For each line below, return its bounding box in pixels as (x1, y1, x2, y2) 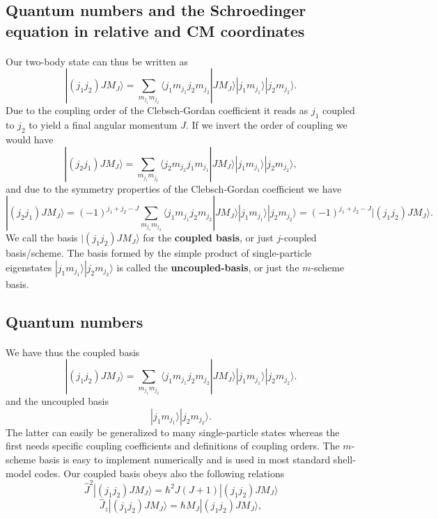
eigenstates (6, 259, 52, 274)
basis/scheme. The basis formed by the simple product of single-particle (6, 246, 312, 260)
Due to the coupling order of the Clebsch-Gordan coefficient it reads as (6, 103, 308, 118)
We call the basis (6, 230, 78, 245)
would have (6, 131, 54, 146)
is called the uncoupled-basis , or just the (116, 259, 299, 274)
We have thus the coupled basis (6, 344, 140, 359)
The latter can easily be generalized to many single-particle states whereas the (6, 424, 340, 439)
